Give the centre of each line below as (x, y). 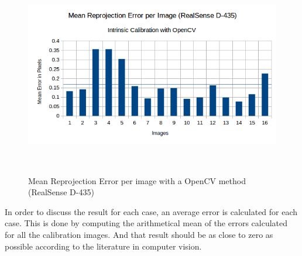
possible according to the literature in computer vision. (103, 246)
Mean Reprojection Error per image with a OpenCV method (137, 180)
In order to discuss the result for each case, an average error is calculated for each (151, 211)
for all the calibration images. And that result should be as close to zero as (139, 234)
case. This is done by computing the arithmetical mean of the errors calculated (146, 223)
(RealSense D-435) (61, 192)
